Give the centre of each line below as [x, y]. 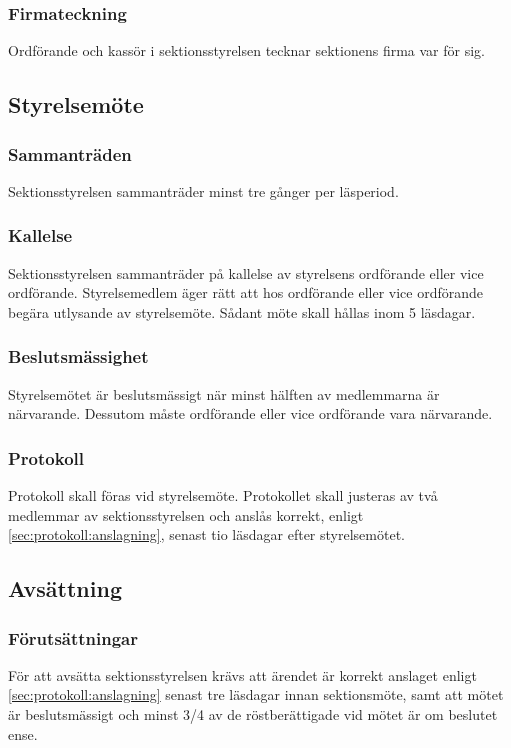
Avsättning [65, 588]
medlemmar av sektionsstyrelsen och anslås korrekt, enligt [186, 514]
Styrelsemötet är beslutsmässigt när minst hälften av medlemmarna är [224, 393]
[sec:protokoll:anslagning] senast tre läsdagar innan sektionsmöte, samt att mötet [256, 694]
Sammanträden [70, 153]
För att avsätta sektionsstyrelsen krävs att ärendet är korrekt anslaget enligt [242, 674]
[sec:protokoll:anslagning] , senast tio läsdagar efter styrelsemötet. [206, 534]
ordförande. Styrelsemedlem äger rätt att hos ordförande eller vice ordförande [246, 292]
